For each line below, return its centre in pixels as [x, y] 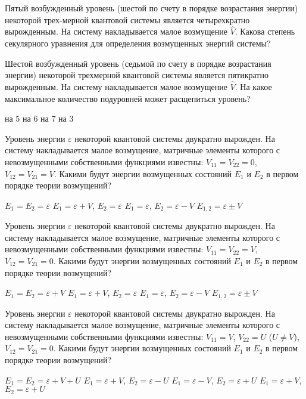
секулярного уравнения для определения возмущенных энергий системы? [138, 43]
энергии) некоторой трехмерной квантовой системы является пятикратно [137, 75]
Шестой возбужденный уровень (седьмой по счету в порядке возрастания [138, 63]
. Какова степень [265, 31]
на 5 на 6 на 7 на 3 [39, 118]
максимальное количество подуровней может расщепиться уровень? [128, 98]
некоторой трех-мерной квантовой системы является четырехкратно [127, 19]
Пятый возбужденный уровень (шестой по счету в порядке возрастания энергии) [152, 8]
